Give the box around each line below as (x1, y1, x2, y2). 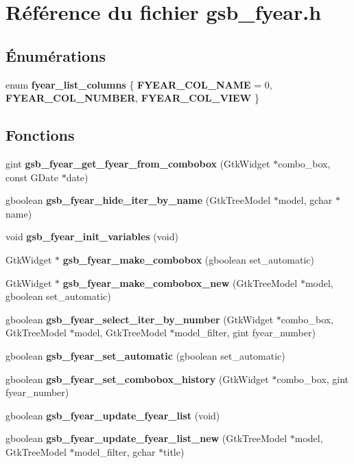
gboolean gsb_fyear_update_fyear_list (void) (5, 408, 220, 422)
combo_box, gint (276, 371, 349, 386)
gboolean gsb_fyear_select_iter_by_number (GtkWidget (5, 312, 274, 326)
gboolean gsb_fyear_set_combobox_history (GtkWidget (5, 371, 269, 386)
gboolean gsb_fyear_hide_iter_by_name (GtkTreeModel (5, 193, 271, 207)
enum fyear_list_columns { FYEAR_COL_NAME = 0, (5, 77, 272, 91)
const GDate (5, 170, 58, 184)
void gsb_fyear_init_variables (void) (5, 229, 178, 244)
